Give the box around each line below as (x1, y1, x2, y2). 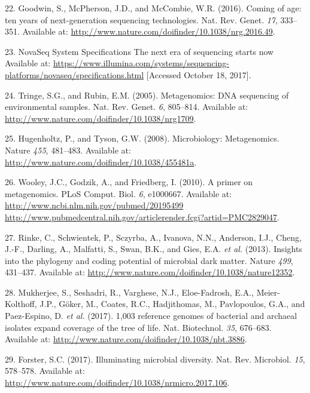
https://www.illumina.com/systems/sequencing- (53, 57, 229, 69)
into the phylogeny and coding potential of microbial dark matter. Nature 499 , (5, 254, 293, 266)
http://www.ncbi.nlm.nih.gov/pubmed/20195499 (5, 199, 184, 211)
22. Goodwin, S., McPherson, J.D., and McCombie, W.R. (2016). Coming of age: (5, 2, 302, 14)
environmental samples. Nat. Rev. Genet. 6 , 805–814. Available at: (5, 100, 248, 113)
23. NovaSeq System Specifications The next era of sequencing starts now (5, 45, 274, 57)
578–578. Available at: (5, 364, 85, 377)
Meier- (256, 285, 280, 298)
